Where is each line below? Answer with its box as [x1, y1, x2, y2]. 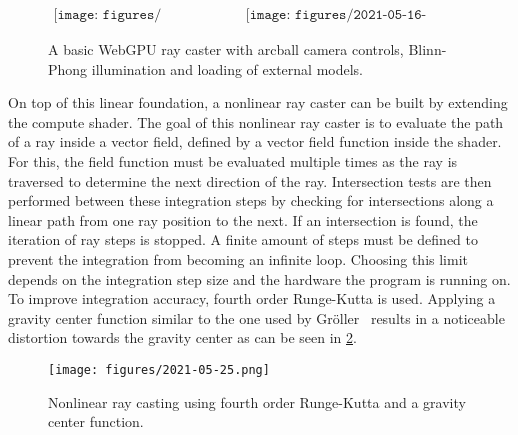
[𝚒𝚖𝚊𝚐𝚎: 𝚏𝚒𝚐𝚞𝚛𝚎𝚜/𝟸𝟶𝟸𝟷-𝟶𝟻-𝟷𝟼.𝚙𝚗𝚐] [53, 8, 162, 23]
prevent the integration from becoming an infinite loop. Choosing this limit [8, 248, 468, 269]
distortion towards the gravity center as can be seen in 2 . [8, 327, 357, 348]
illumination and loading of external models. [91, 58, 363, 79]
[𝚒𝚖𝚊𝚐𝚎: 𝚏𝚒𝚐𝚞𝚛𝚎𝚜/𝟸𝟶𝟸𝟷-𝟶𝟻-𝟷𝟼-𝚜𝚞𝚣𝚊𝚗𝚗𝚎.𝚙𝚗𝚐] [245, 8, 427, 23]
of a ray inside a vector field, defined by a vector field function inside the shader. [8, 131, 502, 152]
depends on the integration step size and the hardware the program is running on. [8, 268, 511, 289]
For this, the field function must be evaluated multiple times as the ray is [8, 151, 458, 171]
